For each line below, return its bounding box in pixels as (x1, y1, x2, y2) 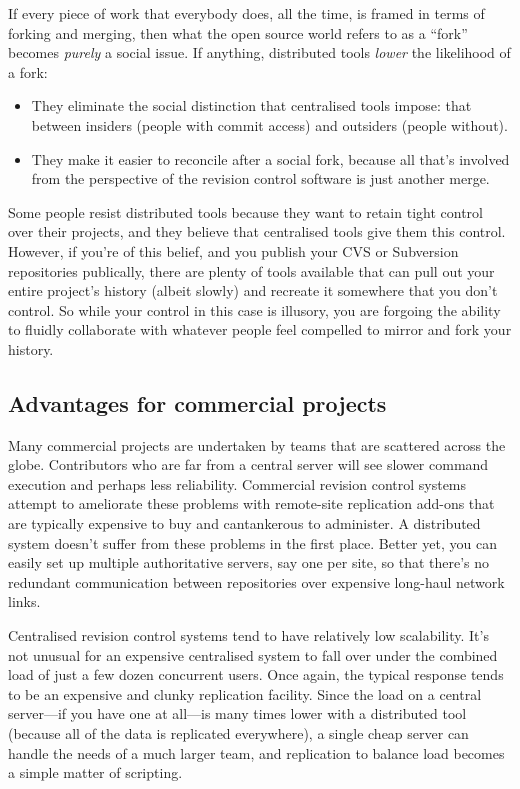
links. (8, 591, 41, 612)
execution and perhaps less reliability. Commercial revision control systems (8, 473, 467, 494)
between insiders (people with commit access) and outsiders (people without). (31, 114, 508, 135)
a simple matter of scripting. (8, 762, 183, 783)
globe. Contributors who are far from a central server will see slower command (8, 454, 489, 475)
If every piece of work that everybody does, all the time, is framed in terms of (8, 3, 485, 23)
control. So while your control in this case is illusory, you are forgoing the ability (8, 299, 501, 320)
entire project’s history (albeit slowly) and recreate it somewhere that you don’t (8, 280, 498, 301)
